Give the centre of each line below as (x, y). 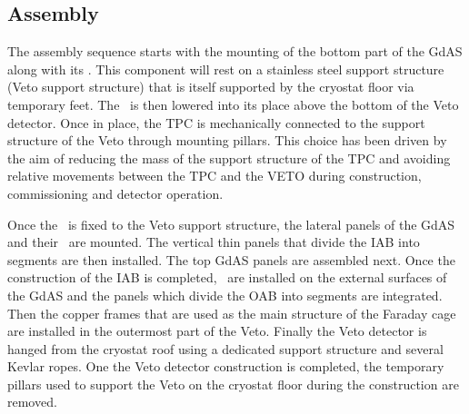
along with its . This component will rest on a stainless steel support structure (226, 69)
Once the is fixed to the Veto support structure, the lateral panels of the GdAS (231, 224)
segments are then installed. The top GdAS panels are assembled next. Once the (231, 259)
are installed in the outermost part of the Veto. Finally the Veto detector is (217, 331)
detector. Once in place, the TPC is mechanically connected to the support (216, 122)
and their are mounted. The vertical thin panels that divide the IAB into (214, 242)
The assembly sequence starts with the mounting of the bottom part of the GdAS (235, 51)
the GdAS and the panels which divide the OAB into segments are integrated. (225, 295)
